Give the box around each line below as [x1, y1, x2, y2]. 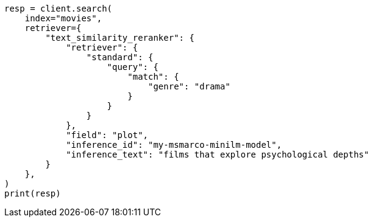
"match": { [127, 72, 179, 82]
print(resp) [4, 189, 61, 198]
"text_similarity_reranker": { [45, 33, 194, 43]
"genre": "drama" [148, 82, 230, 91]
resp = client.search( [4, 4, 113, 13]
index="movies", [24, 13, 102, 23]
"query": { [107, 62, 158, 72]
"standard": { [86, 52, 154, 62]
